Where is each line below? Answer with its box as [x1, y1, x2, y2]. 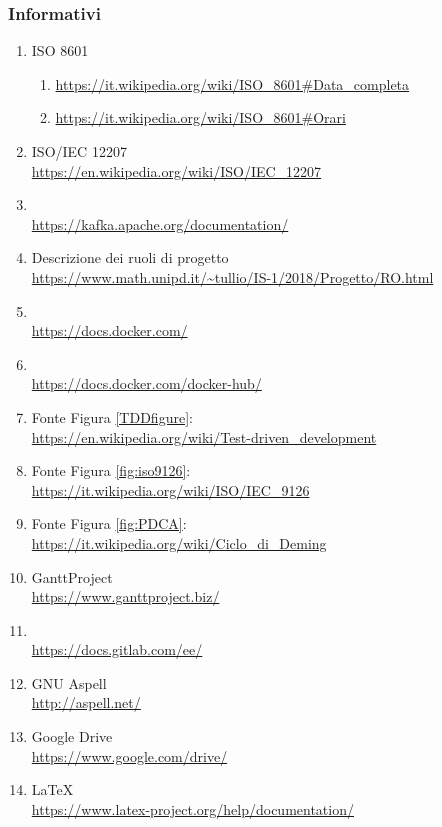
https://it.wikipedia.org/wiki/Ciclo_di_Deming [31, 532, 327, 553]
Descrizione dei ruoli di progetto [31, 247, 229, 268]
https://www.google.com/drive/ [31, 745, 228, 766]
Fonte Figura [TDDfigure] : [31, 406, 193, 427]
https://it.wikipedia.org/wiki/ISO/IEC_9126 [31, 479, 310, 500]
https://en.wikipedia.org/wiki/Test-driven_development [31, 426, 377, 447]
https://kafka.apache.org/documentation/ [31, 213, 289, 234]
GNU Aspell [31, 672, 107, 693]
